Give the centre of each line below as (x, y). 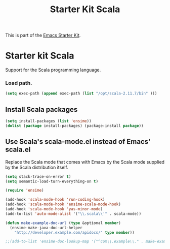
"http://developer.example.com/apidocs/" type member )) (75, 232)
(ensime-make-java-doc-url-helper (46, 228)
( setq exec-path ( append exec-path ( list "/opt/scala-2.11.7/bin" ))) (81, 94)
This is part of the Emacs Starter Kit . (43, 35)
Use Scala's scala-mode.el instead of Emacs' (78, 142)
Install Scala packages (41, 110)
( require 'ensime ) (25, 191)
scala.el (18, 150)
